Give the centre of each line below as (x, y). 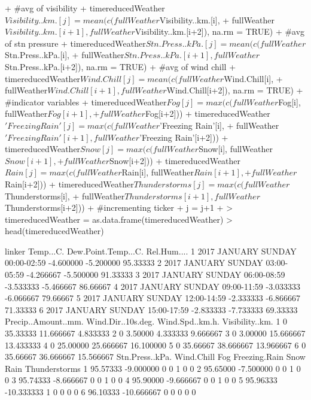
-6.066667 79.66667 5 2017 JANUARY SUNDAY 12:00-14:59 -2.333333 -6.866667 (153, 298)
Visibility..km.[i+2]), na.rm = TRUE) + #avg (220, 31)
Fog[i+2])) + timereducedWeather (208, 113)
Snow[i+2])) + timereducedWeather (175, 160)
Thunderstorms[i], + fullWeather (65, 196)
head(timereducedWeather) (54, 231)
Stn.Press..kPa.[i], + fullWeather (65, 55)
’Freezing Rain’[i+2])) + (184, 137)
